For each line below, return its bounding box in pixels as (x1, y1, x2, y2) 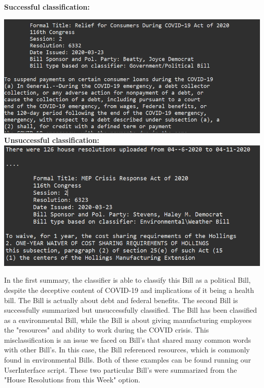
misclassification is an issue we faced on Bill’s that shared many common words (4, 334, 251, 345)
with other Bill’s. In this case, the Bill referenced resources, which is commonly (4, 344, 250, 355)
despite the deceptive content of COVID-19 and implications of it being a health (4, 284, 254, 295)
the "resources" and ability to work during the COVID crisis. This (4, 324, 209, 335)
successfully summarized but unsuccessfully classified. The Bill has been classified (4, 305, 257, 315)
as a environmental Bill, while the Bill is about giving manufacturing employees (4, 314, 252, 325)
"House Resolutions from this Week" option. (4, 374, 141, 385)
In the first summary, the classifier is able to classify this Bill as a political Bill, (4, 275, 251, 285)
